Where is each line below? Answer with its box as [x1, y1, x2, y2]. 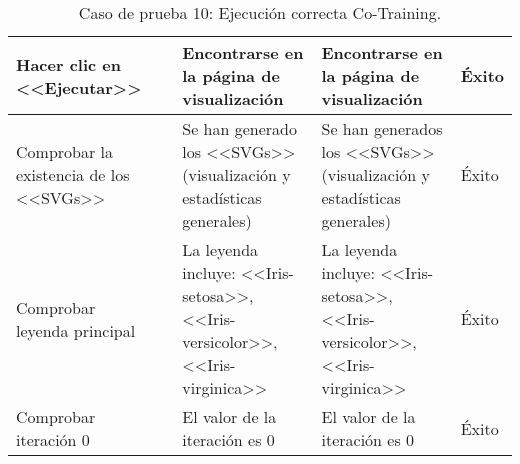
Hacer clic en [16, 52, 122, 76]
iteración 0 [16, 428, 90, 451]
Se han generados [321, 117, 443, 140]
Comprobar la [16, 140, 113, 163]
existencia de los [16, 163, 130, 186]
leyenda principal [16, 318, 136, 342]
